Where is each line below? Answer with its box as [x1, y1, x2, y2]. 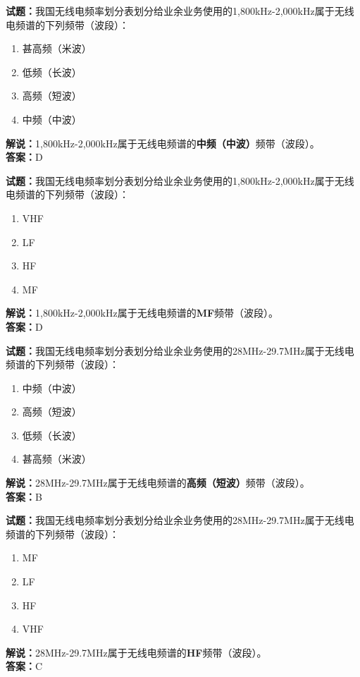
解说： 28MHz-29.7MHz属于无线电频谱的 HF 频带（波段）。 [6, 645, 267, 659]
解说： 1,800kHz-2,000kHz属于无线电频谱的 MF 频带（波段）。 [6, 305, 279, 320]
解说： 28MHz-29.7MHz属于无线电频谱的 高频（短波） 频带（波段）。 [6, 475, 310, 490]
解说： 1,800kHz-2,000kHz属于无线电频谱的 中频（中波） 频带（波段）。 [6, 135, 320, 150]
